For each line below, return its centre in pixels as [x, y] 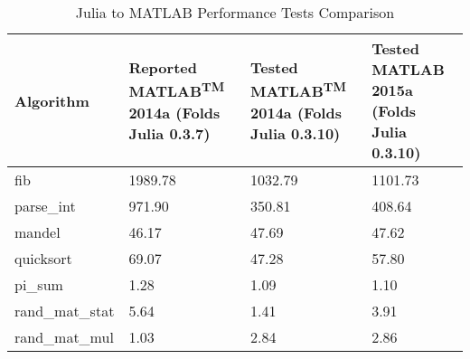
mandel [38, 232]
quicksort [43, 258]
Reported [163, 68]
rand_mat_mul [64, 337]
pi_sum [39, 284]
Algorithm [52, 100]
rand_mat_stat [65, 311]
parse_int [45, 206]
